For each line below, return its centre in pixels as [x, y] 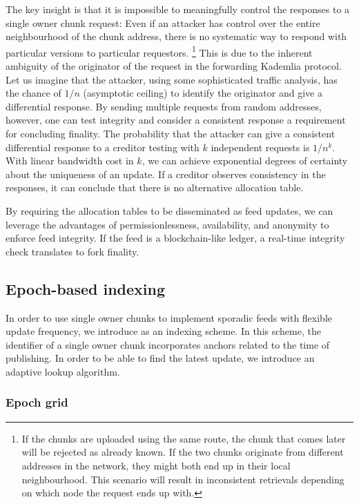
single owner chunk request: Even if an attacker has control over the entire [163, 22]
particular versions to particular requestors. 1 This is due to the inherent [159, 51]
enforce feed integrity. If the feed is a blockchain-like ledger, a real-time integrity [175, 238]
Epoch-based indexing [85, 288]
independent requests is [260, 147]
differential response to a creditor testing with [103, 147]
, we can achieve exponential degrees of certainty [245, 161]
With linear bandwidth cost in [70, 161]
